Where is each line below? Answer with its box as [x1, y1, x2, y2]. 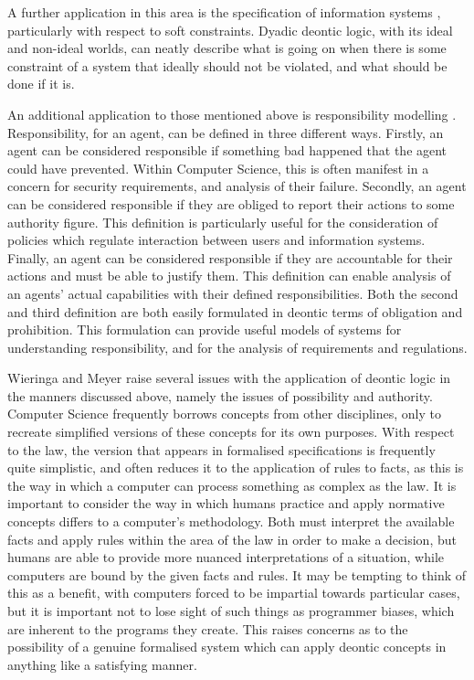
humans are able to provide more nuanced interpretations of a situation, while [7, 547, 445, 567]
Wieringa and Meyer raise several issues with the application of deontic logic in [7, 368, 451, 388]
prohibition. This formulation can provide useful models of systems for [7, 320, 402, 339]
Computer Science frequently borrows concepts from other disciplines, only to [7, 404, 441, 423]
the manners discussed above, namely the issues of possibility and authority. [7, 386, 433, 405]
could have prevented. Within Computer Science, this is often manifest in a [7, 158, 429, 177]
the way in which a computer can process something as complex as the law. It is [7, 475, 457, 494]
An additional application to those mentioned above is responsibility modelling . [7, 104, 457, 123]
